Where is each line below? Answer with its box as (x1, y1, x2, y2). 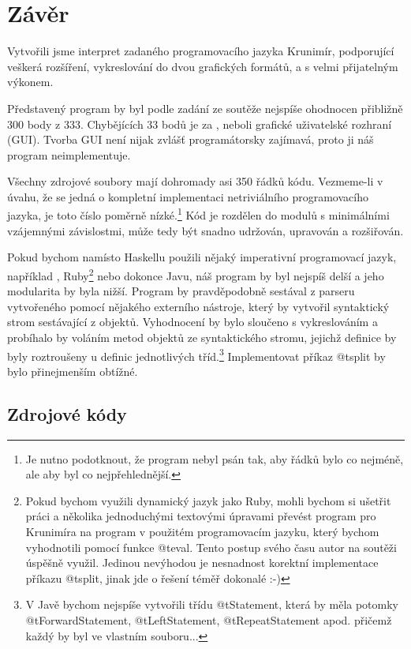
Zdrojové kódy (7, 401, 127, 426)
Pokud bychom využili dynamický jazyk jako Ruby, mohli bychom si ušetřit (25, 492, 391, 508)
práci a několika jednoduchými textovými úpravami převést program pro (25, 508, 376, 524)
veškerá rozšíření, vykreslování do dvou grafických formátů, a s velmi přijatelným (7, 58, 398, 74)
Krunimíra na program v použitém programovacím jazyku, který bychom (25, 523, 379, 539)
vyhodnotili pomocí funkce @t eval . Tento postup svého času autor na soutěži (25, 538, 397, 555)
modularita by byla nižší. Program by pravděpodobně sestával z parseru (7, 283, 355, 299)
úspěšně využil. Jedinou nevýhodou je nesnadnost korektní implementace (25, 554, 379, 571)
